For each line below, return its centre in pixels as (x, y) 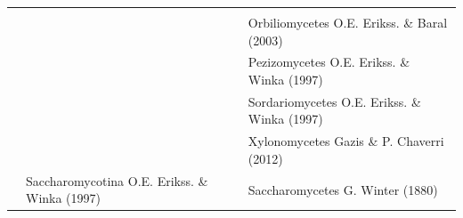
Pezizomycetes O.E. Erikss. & (329, 62)
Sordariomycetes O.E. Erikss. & (334, 101)
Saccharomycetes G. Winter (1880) (343, 189)
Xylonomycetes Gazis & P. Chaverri (346, 141)
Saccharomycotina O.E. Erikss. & (117, 180)
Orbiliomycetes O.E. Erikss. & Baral (348, 22)
